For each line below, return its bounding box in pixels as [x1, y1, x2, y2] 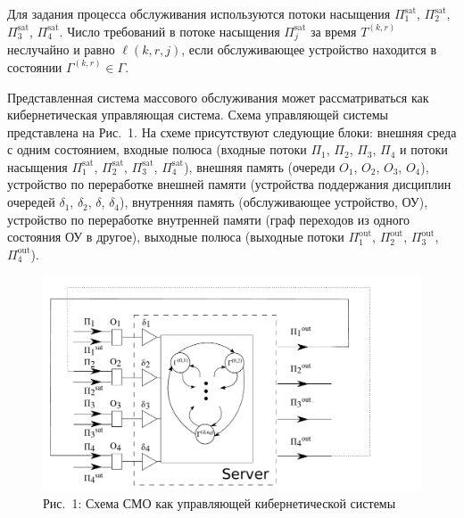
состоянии [7, 57, 62, 76]
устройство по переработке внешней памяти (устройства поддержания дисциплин [7, 175, 452, 193]
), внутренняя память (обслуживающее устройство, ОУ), [120, 193, 428, 211]
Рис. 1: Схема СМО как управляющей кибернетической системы [43, 494, 396, 513]
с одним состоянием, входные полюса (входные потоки [7, 140, 307, 159]
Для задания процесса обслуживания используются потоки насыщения [7, 4, 391, 22]
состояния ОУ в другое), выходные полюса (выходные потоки [7, 227, 344, 246]
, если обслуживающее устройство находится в [181, 40, 437, 59]
